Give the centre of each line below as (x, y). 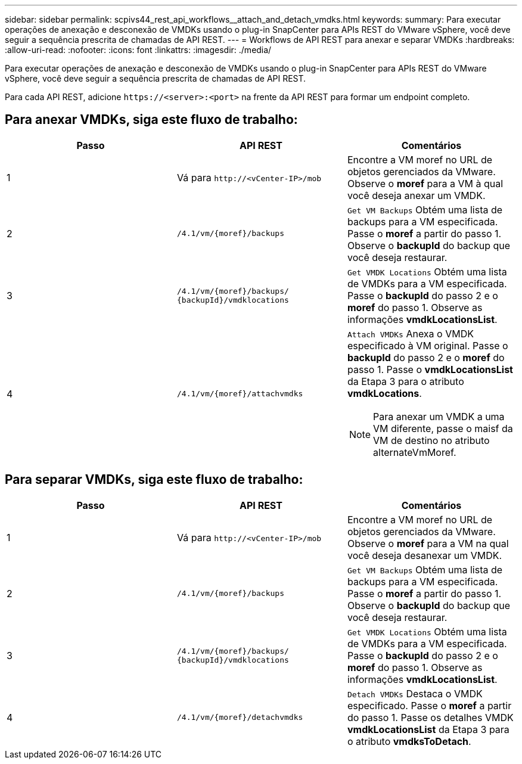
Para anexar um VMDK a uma (439, 416)
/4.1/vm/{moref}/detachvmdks (240, 718)
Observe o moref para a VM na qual (428, 543)
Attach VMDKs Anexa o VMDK (410, 333)
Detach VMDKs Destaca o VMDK (415, 693)
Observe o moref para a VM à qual (425, 183)
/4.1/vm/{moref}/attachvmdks (240, 394)
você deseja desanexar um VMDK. (425, 555)
